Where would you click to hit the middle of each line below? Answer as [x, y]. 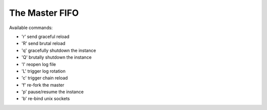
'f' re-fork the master [43, 85]
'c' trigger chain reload [45, 78]
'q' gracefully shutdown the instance [59, 50]
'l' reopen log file [39, 64]
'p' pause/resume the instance [53, 92]
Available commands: [31, 28]
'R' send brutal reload [44, 43]
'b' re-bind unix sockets [46, 99]
